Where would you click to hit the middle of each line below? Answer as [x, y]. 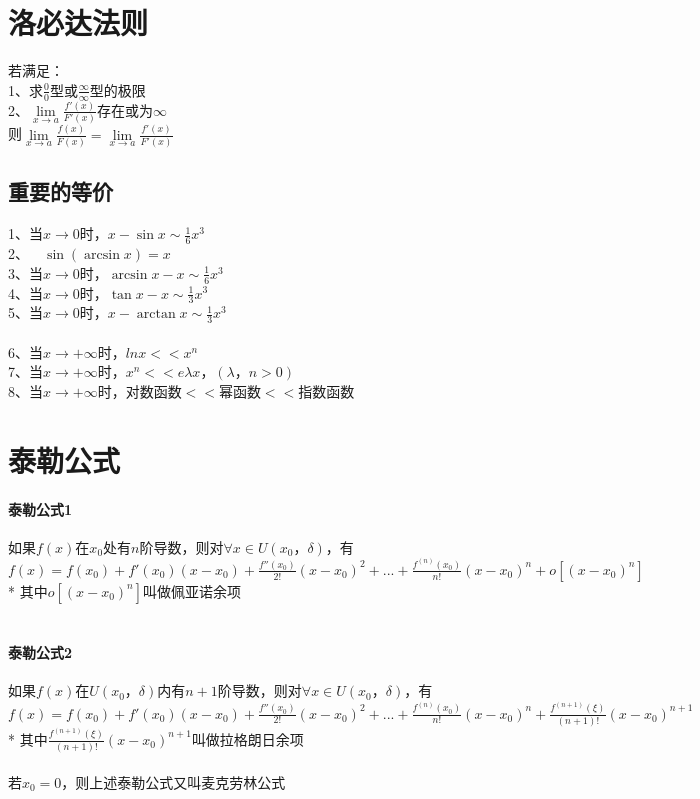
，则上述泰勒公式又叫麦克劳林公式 [173, 781]
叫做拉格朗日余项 [247, 738]
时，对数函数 [139, 390]
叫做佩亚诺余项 [192, 590]
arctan [156, 314]
